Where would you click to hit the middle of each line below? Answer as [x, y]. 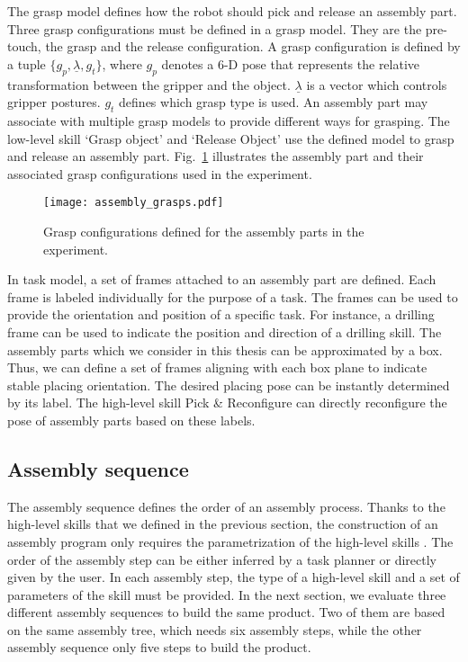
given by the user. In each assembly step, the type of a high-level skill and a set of [234, 577]
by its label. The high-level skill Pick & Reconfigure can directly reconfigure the [227, 403]
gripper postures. [54, 102]
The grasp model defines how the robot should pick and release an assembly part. [232, 11]
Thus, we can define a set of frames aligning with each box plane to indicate [217, 367]
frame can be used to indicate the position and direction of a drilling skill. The [225, 331]
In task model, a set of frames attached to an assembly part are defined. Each [222, 279]
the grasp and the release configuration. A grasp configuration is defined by [253, 46]
